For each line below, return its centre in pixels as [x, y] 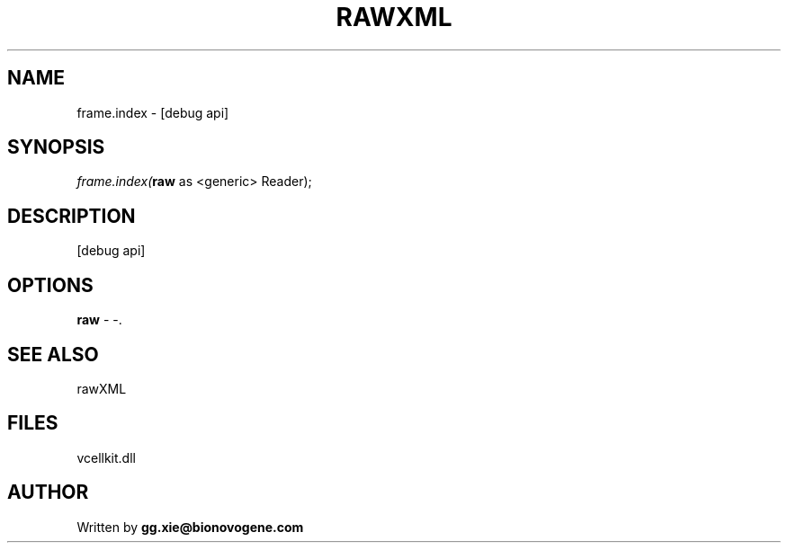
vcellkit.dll [106, 457]
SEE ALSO [53, 354]
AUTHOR [48, 492]
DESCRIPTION [72, 216]
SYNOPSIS [56, 147]
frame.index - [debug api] [153, 112]
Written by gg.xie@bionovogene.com [190, 527]
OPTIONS [50, 285]
